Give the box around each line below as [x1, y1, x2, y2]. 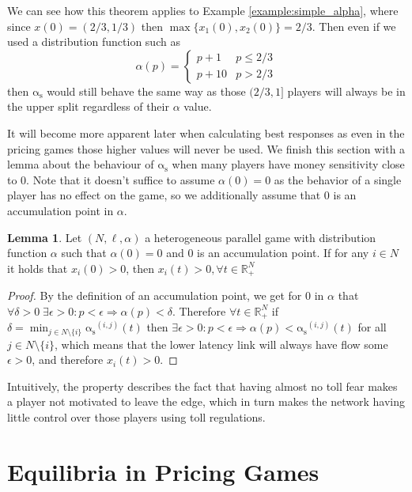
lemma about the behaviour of [7, 156, 154, 172]
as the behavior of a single [274, 171, 402, 187]
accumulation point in [7, 202, 114, 218]
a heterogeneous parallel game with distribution [145, 229, 376, 245]
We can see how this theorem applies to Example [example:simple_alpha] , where [7, 2, 399, 18]
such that [61, 244, 107, 261]
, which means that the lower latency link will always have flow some [54, 335, 388, 352]
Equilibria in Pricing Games [7, 455, 319, 487]
